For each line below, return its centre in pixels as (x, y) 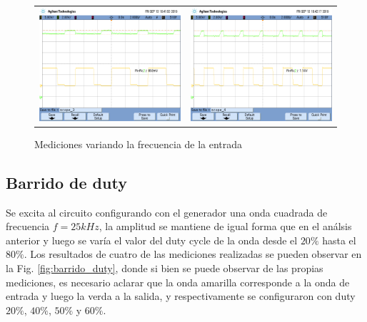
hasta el (339, 240)
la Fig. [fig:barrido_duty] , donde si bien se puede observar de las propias (165, 268)
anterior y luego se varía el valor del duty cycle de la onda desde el (152, 240)
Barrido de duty (66, 182)
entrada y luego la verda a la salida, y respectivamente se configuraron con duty (181, 296)
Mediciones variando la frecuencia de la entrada (139, 144)
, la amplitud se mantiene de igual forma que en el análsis (225, 226)
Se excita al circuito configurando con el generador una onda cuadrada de (167, 212)
